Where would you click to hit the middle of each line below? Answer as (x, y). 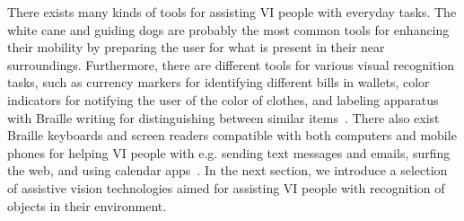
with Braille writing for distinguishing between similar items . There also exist (223, 117)
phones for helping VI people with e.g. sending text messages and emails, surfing (229, 152)
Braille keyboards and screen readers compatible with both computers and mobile (232, 135)
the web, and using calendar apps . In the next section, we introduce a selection (228, 170)
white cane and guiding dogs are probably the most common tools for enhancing (228, 29)
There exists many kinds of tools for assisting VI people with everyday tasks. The (232, 12)
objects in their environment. (87, 205)
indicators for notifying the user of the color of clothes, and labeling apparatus (223, 99)
